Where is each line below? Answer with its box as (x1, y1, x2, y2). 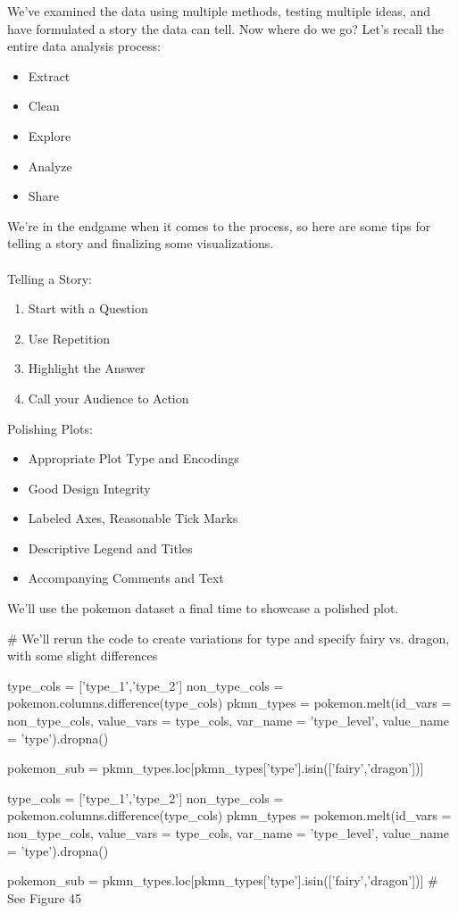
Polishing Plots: (7, 419, 93, 437)
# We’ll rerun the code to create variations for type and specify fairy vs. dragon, (7, 628, 450, 647)
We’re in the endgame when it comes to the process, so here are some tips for (7, 216, 431, 235)
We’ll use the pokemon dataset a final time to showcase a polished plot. (7, 599, 399, 618)
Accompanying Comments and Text (28, 569, 224, 587)
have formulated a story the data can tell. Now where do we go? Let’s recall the (7, 19, 444, 37)
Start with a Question (28, 299, 148, 318)
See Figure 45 (7, 888, 82, 907)
